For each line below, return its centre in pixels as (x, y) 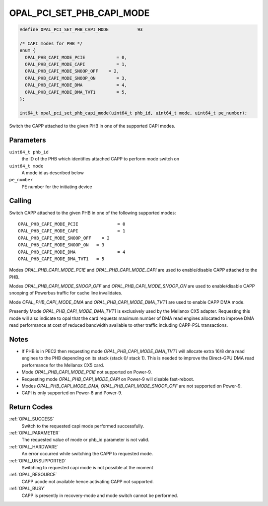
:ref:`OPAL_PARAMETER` (34, 433)
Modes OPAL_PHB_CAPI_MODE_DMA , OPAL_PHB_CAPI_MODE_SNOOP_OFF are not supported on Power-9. (132, 386)
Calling (20, 201)
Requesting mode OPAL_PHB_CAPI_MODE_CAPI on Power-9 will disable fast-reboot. (108, 379)
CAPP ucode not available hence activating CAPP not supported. (88, 481)
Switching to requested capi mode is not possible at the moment (87, 467)
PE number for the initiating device (57, 187)
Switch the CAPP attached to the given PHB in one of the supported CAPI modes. (92, 126)
